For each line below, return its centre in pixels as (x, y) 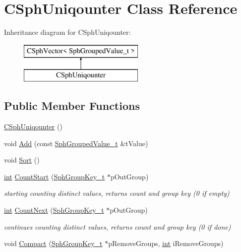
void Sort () (22, 160)
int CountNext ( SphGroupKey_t (54, 210)
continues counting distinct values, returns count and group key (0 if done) (118, 226)
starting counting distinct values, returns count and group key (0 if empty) (117, 193)
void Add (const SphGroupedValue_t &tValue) (76, 143)
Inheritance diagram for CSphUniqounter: (67, 32)
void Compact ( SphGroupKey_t (53, 243)
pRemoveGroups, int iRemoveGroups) (166, 243)
